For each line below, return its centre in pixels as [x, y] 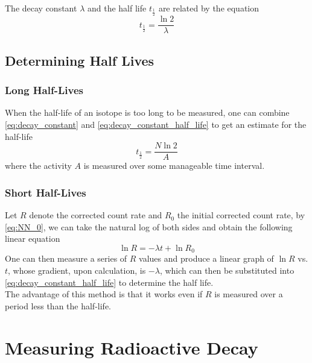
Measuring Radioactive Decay [132, 347]
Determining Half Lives [80, 60]
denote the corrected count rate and [96, 215]
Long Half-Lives [44, 90]
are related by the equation [209, 8]
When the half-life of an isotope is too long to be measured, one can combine [147, 112]
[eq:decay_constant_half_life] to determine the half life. [109, 282]
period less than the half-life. [58, 305]
